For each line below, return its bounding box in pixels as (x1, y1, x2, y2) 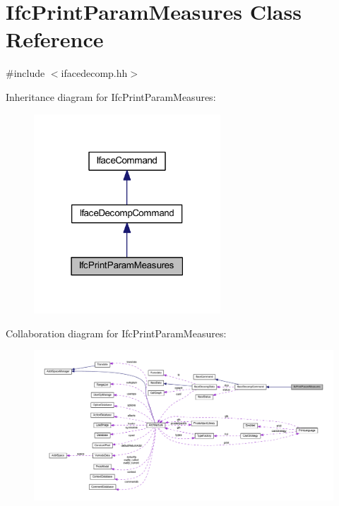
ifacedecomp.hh (61, 66, 128, 80)
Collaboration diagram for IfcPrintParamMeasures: (6, 325, 227, 340)
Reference (6, 25, 104, 54)
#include (6, 66, 45, 80)
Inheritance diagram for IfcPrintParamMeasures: (6, 89, 216, 104)
